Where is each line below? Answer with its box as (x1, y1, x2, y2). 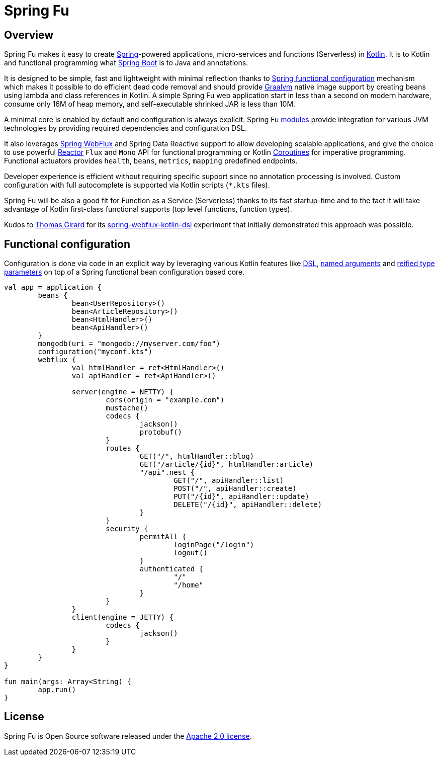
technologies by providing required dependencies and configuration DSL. (4, 124, 247, 133)
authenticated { (139, 565, 204, 573)
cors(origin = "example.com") (106, 396, 225, 404)
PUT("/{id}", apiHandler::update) (173, 492, 309, 501)
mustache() (106, 404, 148, 412)
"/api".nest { (139, 468, 195, 477)
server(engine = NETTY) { (71, 388, 174, 396)
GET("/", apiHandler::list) (173, 476, 284, 485)
